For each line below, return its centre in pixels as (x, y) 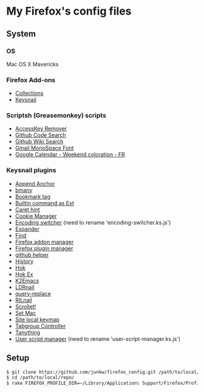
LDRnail (25, 287)
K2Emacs (27, 281)
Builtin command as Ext (45, 203)
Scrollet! (25, 306)
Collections (29, 93)
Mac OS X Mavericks (32, 64)
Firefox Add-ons (31, 80)
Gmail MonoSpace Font (44, 148)
